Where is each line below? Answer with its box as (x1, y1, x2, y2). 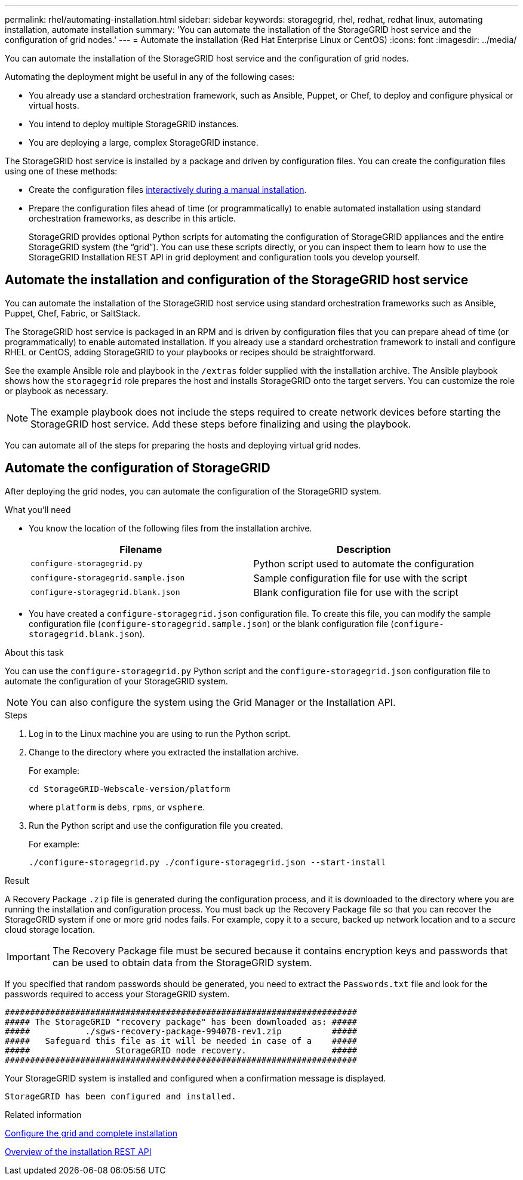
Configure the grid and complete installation (5, 1127, 178, 1138)
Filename (119, 543, 162, 555)
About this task (5, 647, 64, 657)
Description (337, 543, 391, 555)
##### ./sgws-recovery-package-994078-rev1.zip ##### (5, 1026, 358, 1036)
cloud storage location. (5, 924, 96, 935)
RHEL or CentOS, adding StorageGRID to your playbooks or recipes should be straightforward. (5, 346, 376, 357)
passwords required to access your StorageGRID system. (5, 988, 230, 999)
